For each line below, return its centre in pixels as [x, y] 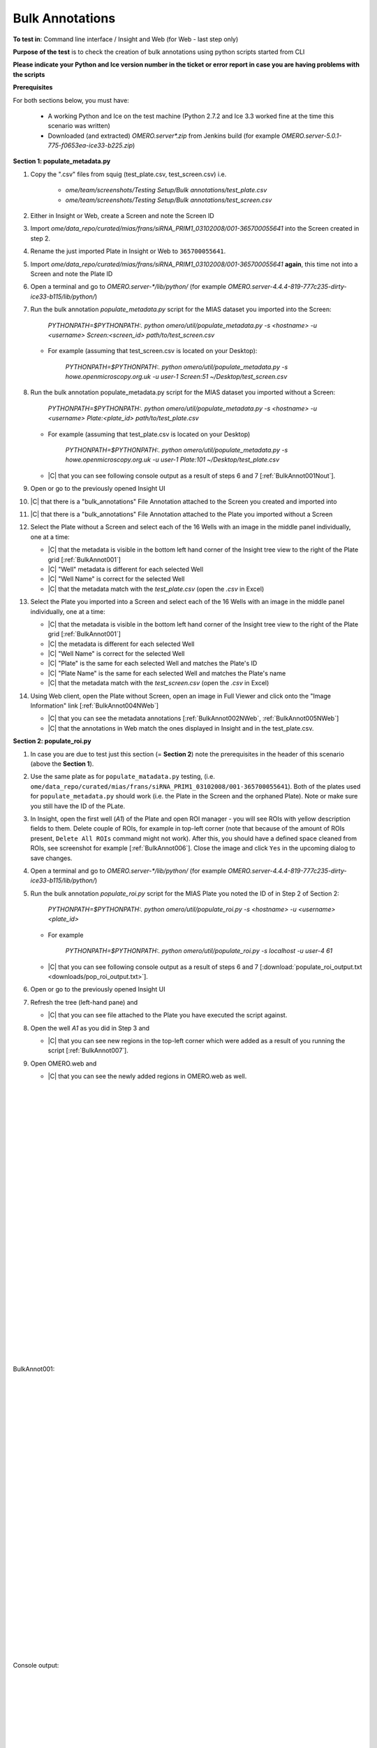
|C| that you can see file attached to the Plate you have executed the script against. [168, 1015]
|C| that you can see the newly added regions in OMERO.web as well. [147, 1076]
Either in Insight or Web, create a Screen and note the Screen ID [122, 216]
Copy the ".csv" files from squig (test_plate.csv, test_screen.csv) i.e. [128, 174]
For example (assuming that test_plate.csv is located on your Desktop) [149, 434]
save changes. [51, 858]
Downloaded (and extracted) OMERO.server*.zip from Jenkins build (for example [164, 136]
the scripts [29, 74]
